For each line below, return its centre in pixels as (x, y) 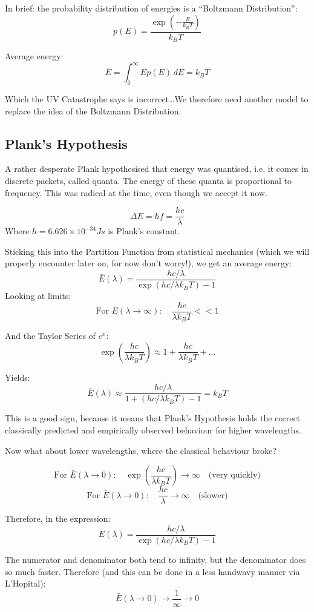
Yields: (18, 377)
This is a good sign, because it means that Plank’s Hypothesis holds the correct (153, 418)
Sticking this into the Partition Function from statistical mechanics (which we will (157, 251)
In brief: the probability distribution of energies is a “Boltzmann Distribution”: (151, 8)
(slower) (213, 495)
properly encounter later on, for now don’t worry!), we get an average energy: (149, 263)
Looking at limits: (38, 296)
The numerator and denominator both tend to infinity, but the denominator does (155, 559)
